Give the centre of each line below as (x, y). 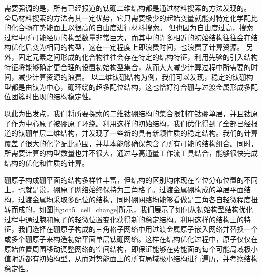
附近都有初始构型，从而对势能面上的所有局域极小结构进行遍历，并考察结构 (134, 259)
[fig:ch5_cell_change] (86, 209)
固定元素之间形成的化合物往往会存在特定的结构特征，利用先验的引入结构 (138, 57)
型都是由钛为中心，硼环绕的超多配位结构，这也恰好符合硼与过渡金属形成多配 (131, 86)
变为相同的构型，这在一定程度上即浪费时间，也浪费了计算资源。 (138, 47)
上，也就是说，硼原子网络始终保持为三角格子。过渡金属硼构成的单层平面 (124, 190)
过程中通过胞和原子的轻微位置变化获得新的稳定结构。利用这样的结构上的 (124, 219)
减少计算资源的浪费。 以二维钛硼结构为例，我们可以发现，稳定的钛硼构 (136, 77)
